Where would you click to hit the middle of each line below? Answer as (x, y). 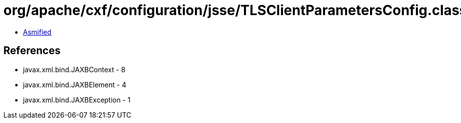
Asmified (37, 32)
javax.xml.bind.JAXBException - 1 (77, 100)
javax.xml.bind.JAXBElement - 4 (75, 84)
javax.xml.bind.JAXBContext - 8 (74, 69)
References (32, 51)
